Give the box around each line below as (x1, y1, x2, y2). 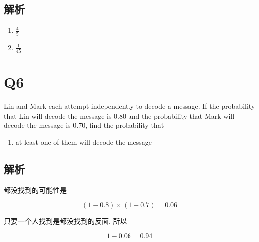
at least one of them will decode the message (15, 136, 152, 147)
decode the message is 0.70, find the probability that (4, 120, 164, 130)
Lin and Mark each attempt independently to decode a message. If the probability (4, 100, 255, 111)
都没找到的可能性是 (4, 184, 67, 195)
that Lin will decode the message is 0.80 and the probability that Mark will (4, 110, 235, 121)
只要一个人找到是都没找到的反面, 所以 (4, 216, 127, 226)
